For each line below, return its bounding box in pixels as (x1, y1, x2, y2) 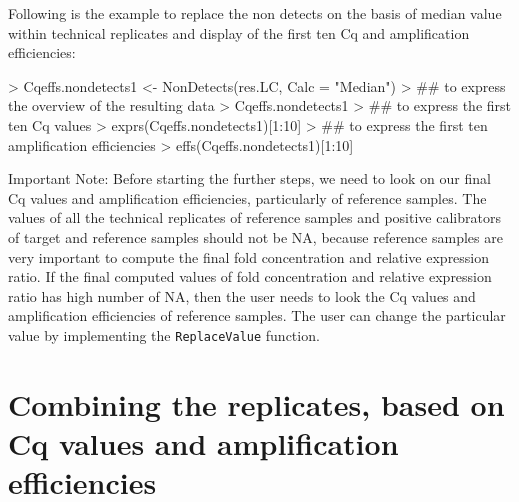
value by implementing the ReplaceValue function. (8, 324, 320, 345)
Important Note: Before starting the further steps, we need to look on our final (8, 168, 491, 189)
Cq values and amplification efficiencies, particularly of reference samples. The (8, 187, 487, 208)
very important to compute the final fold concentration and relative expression (8, 246, 490, 267)
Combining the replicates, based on (8, 383, 505, 424)
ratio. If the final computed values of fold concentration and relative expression (8, 266, 492, 287)
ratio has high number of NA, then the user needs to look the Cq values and (8, 285, 476, 306)
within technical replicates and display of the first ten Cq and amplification (8, 22, 470, 43)
